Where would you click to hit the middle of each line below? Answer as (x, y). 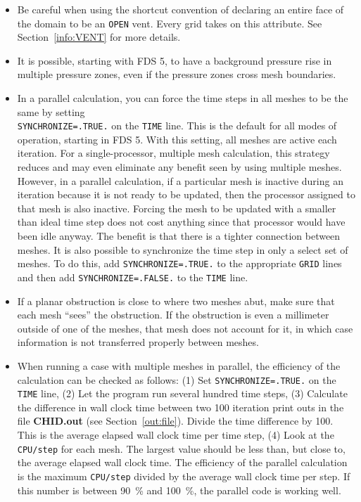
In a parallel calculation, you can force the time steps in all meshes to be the (183, 98)
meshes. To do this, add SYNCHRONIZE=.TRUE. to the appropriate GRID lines (179, 263)
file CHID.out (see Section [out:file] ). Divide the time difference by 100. (175, 421)
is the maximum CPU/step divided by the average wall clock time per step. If (184, 476)
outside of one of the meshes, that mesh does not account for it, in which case (185, 328)
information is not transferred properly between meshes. (138, 342)
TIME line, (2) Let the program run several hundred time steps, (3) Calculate (182, 393)
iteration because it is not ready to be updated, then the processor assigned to (186, 194)
